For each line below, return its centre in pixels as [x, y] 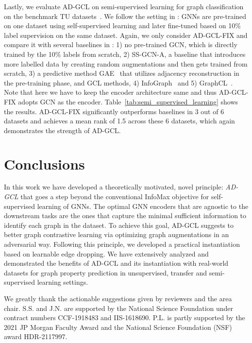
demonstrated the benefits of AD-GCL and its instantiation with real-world [116, 263]
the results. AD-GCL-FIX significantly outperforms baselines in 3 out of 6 [114, 111]
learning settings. [63, 282]
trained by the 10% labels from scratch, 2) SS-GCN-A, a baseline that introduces [125, 54]
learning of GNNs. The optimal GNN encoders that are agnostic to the [143, 206]
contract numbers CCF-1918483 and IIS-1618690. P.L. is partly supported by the [125, 317]
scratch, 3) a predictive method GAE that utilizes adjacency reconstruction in [122, 73]
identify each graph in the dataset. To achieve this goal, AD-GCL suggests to [119, 225]
